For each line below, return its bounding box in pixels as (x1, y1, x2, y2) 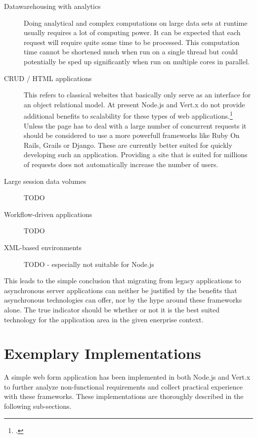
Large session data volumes (4, 175, 86, 186)
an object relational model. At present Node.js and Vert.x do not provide (24, 99, 245, 109)
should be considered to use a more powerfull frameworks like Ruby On (24, 130, 240, 140)
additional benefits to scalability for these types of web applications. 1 (24, 109, 233, 121)
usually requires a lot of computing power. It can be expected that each (24, 27, 241, 38)
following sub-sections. (4, 401, 72, 411)
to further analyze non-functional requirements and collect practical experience (4, 381, 243, 392)
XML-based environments (4, 242, 82, 252)
